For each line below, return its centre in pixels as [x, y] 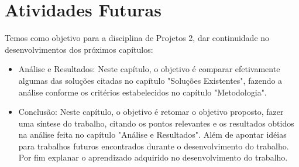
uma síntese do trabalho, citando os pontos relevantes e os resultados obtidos [156, 123]
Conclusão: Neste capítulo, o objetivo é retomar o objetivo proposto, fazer [151, 112]
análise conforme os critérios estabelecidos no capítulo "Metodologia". [142, 92]
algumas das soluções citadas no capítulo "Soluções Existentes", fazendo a [150, 80]
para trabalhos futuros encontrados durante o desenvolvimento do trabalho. [154, 146]
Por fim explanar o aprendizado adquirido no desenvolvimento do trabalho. [153, 157]
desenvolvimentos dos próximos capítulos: [79, 49]
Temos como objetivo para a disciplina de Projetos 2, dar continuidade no [137, 38]
